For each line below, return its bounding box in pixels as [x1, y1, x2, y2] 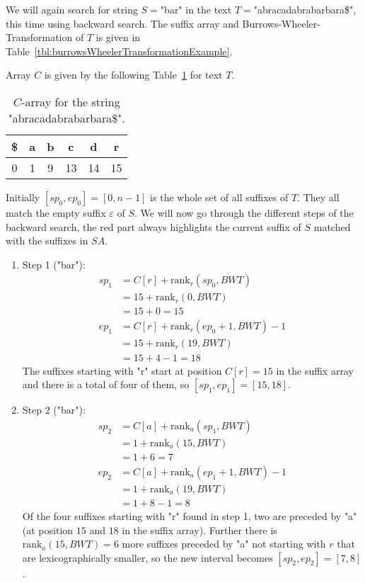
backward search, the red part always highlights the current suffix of [6, 219, 301, 234]
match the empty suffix [6, 205, 106, 220]
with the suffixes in [6, 233, 88, 248]
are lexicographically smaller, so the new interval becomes [22, 550, 273, 565]
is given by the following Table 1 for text [44, 67, 223, 82]
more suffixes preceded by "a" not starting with [122, 536, 326, 551]
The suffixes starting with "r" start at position [22, 363, 222, 378]
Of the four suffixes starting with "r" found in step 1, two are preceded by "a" [22, 508, 357, 523]
